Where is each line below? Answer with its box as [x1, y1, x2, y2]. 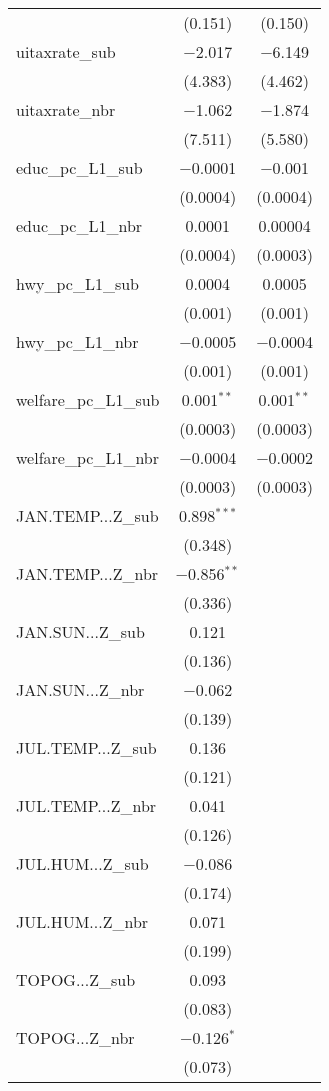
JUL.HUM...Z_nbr [16, 910, 149, 933]
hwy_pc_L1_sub [16, 272, 139, 295]
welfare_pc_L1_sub [16, 388, 160, 411]
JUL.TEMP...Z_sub [16, 736, 157, 759]
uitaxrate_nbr [16, 98, 116, 121]
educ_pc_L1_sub [16, 156, 143, 179]
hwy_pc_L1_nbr [16, 330, 139, 353]
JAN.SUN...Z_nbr [16, 678, 145, 701]
